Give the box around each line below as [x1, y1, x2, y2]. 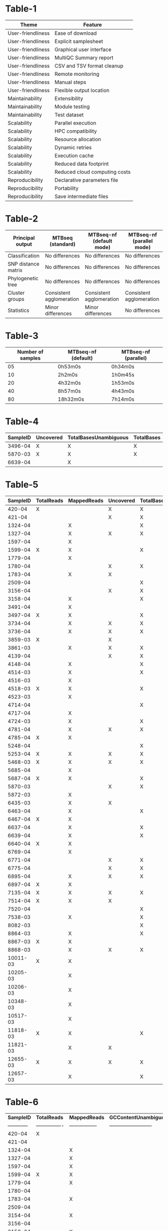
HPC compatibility [54, 128, 97, 135]
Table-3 [5, 330, 38, 342]
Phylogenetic [7, 275, 39, 282]
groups [7, 295, 24, 302]
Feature [83, 21, 102, 28]
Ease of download [54, 30, 97, 37]
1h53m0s [111, 379, 134, 386]
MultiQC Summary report [54, 54, 113, 61]
